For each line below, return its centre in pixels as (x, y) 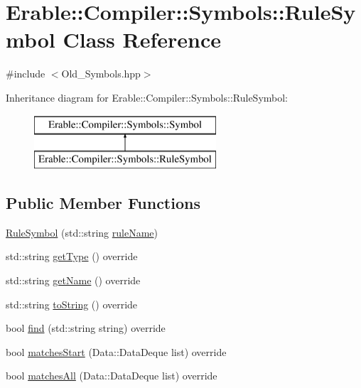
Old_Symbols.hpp (101, 74)
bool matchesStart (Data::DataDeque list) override (116, 351)
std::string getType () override (72, 256)
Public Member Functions (103, 203)
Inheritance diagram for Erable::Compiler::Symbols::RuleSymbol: (147, 97)
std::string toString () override (72, 304)
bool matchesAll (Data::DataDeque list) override (112, 376)
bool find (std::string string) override (86, 328)
